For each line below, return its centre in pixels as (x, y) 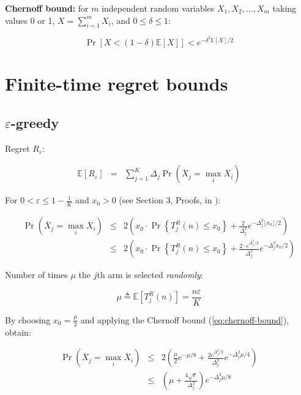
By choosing (28, 319)
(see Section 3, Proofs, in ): (170, 200)
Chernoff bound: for (47, 8)
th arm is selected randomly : (150, 275)
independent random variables (158, 8)
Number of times (36, 275)
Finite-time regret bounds (117, 84)
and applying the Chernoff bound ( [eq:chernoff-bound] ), (185, 319)
